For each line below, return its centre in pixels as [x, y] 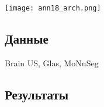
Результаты [37, 94]
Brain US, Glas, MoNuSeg [52, 63]
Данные [27, 39]
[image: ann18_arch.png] [53, 8]
